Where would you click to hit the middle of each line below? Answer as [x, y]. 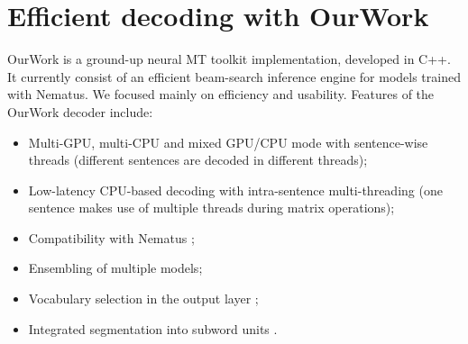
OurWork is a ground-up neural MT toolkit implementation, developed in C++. [229, 59]
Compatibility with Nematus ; [111, 237]
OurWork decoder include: [80, 111]
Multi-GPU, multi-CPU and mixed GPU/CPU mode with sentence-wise [228, 142]
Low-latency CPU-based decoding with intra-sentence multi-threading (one [235, 190]
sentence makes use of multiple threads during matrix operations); [211, 208]
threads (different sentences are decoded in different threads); [198, 160]
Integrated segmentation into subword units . [153, 328]
